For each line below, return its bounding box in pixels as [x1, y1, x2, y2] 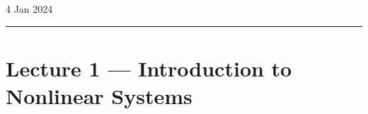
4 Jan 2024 [6, 1, 53, 16]
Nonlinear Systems [6, 81, 192, 110]
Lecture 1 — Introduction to [6, 53, 292, 82]
